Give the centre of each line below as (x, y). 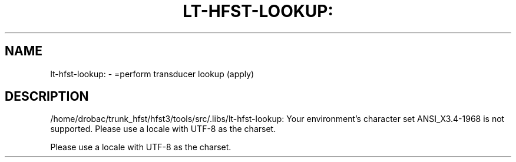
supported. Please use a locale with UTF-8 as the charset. (163, 129)
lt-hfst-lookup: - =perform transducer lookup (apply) (152, 74)
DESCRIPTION (47, 97)
